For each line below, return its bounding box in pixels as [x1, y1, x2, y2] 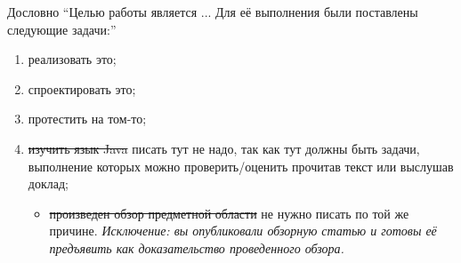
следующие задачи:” [7, 20, 117, 38]
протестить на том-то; [28, 109, 147, 128]
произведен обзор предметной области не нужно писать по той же [49, 203, 409, 222]
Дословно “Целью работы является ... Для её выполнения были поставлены [7, 3, 418, 20]
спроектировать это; [28, 79, 136, 98]
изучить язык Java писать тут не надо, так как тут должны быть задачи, [28, 139, 420, 157]
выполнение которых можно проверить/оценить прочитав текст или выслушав [28, 156, 454, 175]
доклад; [28, 174, 69, 193]
